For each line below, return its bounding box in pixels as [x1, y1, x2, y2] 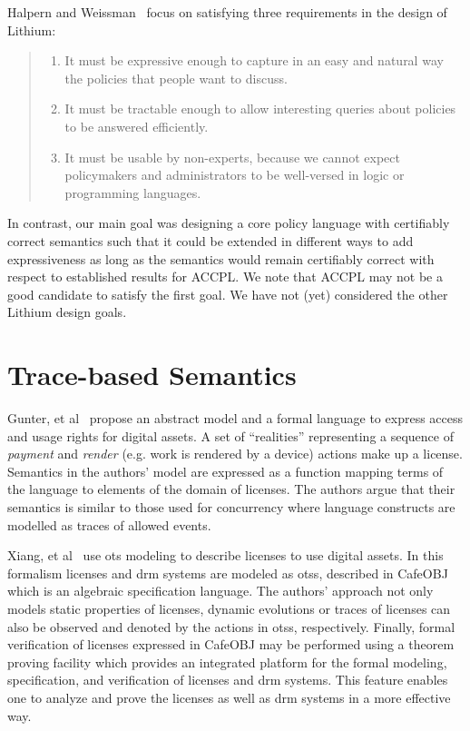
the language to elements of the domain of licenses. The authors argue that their [7, 479, 455, 499]
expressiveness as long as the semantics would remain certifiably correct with [7, 249, 435, 268]
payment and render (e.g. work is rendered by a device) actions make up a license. [7, 444, 463, 463]
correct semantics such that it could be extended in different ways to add [7, 231, 414, 250]
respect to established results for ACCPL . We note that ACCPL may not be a [7, 267, 443, 286]
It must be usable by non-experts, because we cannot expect [64, 147, 400, 166]
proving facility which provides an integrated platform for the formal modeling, [7, 652, 447, 671]
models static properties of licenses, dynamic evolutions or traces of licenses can [7, 598, 451, 617]
